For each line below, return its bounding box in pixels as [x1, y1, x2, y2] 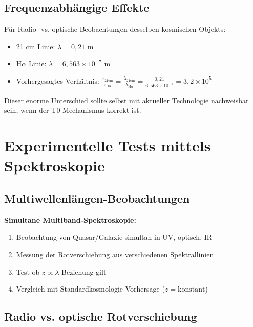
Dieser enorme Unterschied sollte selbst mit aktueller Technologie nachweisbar [4, 94, 249, 105]
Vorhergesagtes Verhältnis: [16, 75, 99, 86]
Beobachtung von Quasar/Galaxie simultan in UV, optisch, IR [16, 232, 213, 242]
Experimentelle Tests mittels [4, 135, 211, 156]
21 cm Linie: [16, 41, 55, 51]
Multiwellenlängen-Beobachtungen [4, 190, 190, 206]
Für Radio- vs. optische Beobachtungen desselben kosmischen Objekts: [4, 24, 226, 34]
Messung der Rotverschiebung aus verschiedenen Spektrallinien [16, 249, 214, 259]
